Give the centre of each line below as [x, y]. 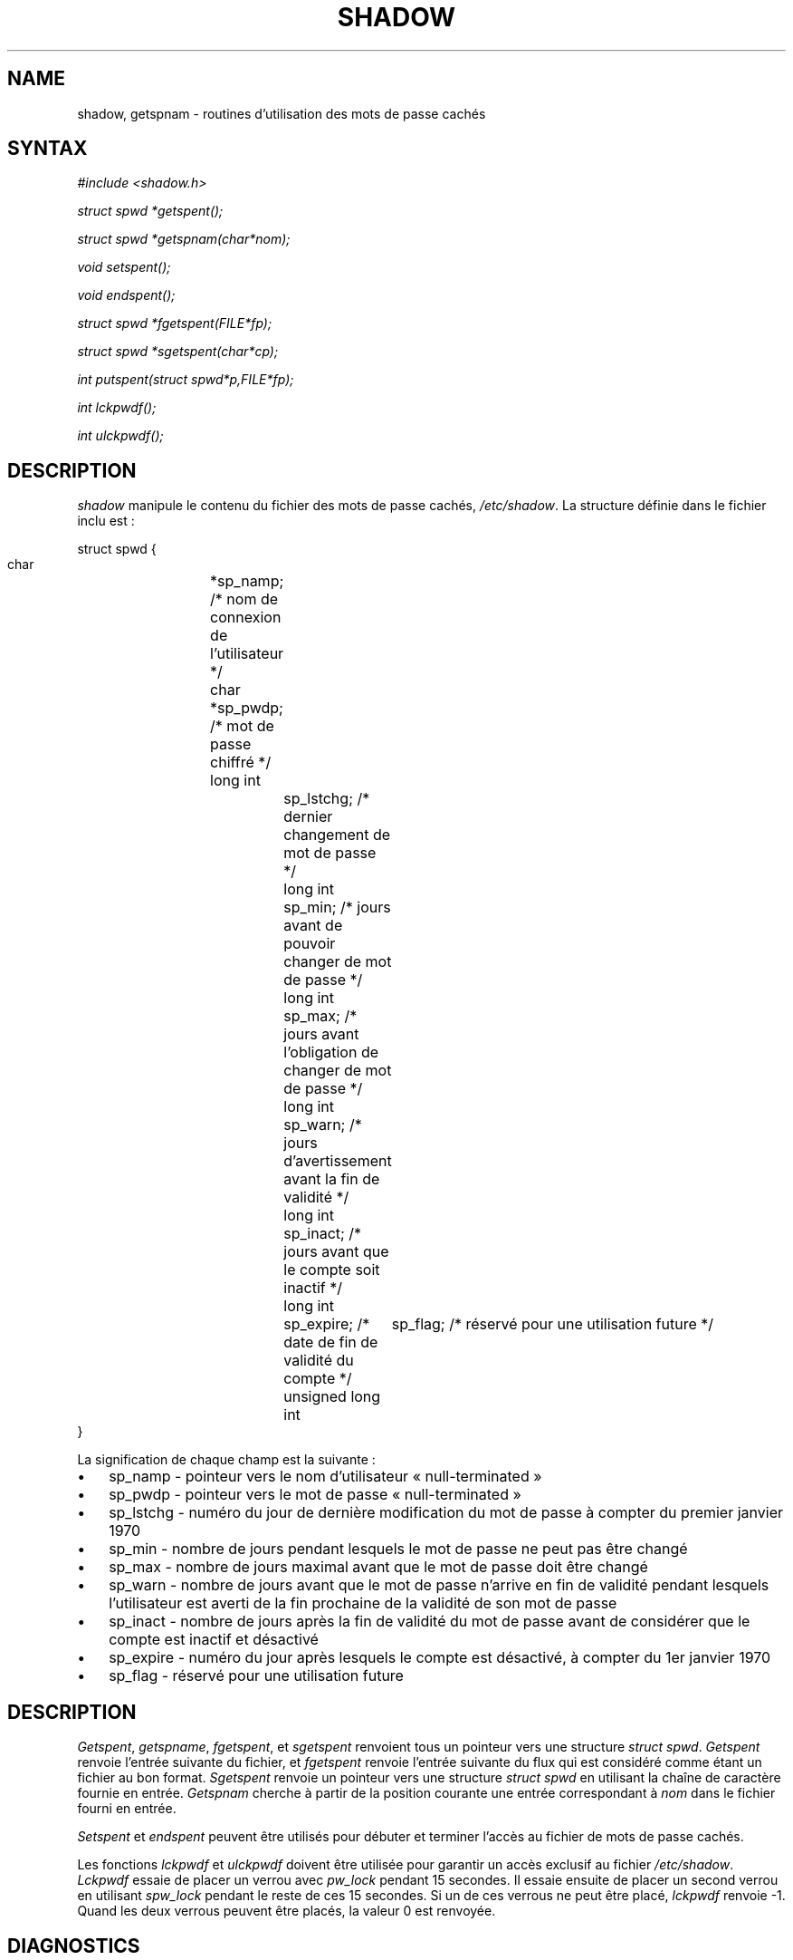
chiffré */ [241, 763]
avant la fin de [332, 1179]
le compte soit [332, 1270]
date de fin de [331, 1342]
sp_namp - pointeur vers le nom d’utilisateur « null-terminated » [325, 1477]
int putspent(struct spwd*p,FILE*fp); [186, 380]
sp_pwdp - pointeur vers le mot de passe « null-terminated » [315, 1495]
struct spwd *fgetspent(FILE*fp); [175, 323]
